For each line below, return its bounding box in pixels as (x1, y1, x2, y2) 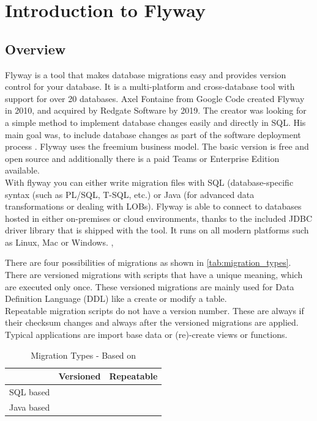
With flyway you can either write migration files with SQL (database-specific (5, 175, 294, 188)
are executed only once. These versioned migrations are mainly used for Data (5, 280, 294, 293)
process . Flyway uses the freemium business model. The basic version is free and (5, 140, 309, 153)
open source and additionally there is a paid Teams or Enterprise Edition (5, 152, 280, 164)
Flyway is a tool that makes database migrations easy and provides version (5, 68, 286, 81)
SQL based (9, 386, 50, 398)
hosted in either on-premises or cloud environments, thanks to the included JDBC (5, 211, 313, 224)
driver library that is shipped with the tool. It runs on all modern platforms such (5, 224, 309, 236)
